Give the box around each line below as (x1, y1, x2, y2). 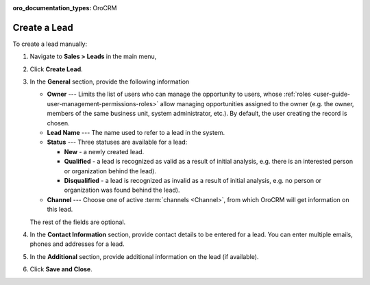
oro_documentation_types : (12, 4, 92, 12)
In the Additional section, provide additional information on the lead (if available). (29, 252, 259, 260)
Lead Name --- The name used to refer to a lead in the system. (47, 129, 225, 137)
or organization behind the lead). (64, 166, 157, 175)
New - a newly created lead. (64, 147, 145, 156)
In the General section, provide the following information (29, 77, 190, 86)
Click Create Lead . (29, 65, 83, 73)
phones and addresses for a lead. (29, 240, 125, 248)
